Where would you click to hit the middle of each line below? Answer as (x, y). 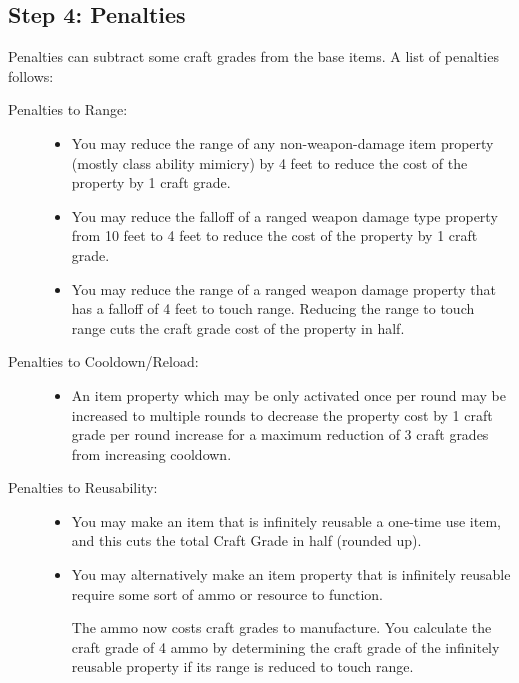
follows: (31, 75)
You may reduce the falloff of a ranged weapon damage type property (284, 215)
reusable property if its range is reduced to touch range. (242, 666)
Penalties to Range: (68, 109)
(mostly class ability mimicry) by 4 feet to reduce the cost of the (269, 162)
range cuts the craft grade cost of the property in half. (238, 327)
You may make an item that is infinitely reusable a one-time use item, (286, 520)
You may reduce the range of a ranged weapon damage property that (283, 288)
